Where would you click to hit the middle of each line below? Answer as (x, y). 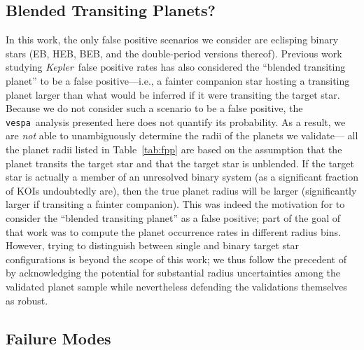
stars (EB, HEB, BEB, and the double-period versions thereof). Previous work (174, 53)
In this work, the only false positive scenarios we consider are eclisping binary (172, 40)
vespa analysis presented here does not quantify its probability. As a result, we (176, 121)
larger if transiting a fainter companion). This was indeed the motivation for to (175, 204)
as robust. (27, 300)
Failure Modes (58, 338)
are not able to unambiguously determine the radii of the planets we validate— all (182, 135)
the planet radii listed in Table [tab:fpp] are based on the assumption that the (174, 149)
